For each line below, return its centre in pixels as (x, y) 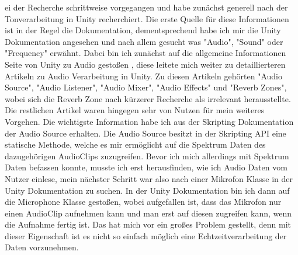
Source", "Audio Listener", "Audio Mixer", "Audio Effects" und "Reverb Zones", (146, 87)
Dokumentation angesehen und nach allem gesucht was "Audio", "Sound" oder (144, 41)
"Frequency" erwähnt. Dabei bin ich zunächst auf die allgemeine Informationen (145, 53)
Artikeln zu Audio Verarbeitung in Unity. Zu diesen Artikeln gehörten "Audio (143, 76)
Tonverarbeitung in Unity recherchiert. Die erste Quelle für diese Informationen (147, 18)
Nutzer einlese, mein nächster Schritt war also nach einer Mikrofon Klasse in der (149, 178)
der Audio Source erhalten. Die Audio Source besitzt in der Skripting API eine (145, 133)
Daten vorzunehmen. (42, 247)
